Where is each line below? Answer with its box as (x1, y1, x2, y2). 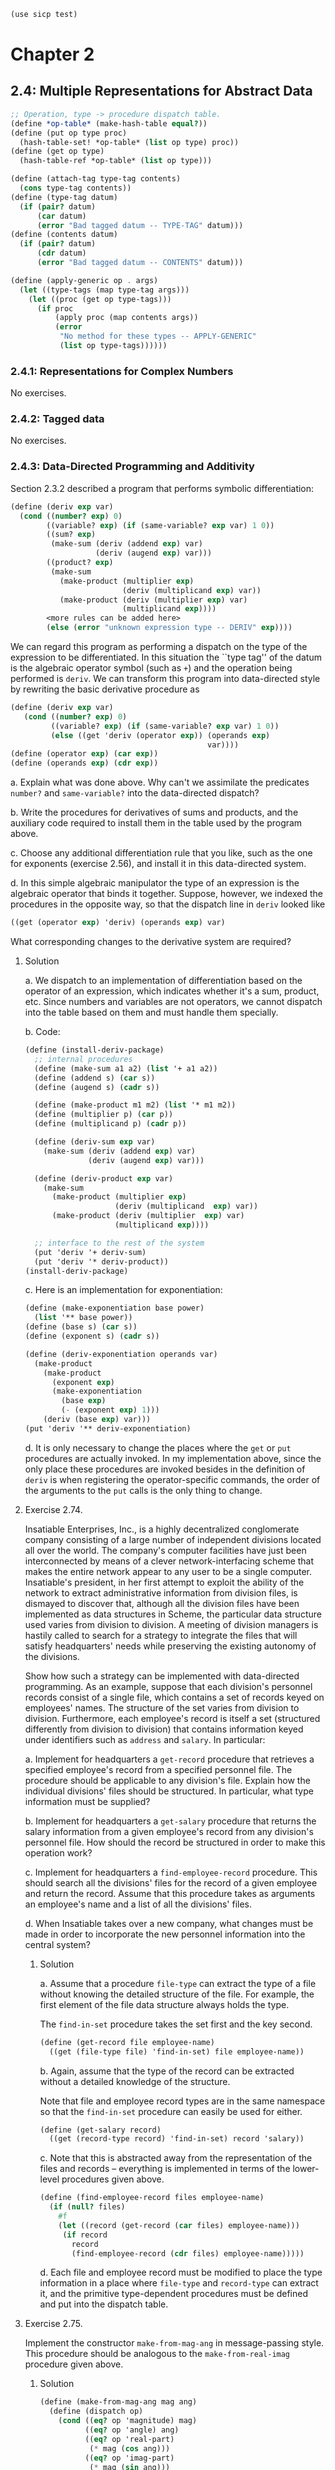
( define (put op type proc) (10, 128, 128, 138)
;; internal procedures (34, 1054, 133, 1064)
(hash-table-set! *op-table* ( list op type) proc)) (19, 137, 240, 147)
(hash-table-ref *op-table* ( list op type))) (19, 156, 213, 166)
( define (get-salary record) (39, 2125, 162, 2135)
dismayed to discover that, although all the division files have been (24, 1597, 300, 1609)
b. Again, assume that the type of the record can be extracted (39, 2065, 295, 2077)
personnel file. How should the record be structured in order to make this (24, 1836, 326, 1848)
